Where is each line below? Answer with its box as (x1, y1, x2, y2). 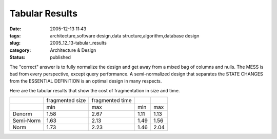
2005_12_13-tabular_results (50, 40, 107, 46)
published (50, 54, 71, 61)
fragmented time (91, 97, 132, 104)
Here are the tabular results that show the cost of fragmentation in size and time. (9, 87, 180, 93)
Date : (9, 26, 22, 32)
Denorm (12, 110, 32, 117)
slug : (9, 40, 21, 46)
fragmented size (46, 97, 86, 104)
